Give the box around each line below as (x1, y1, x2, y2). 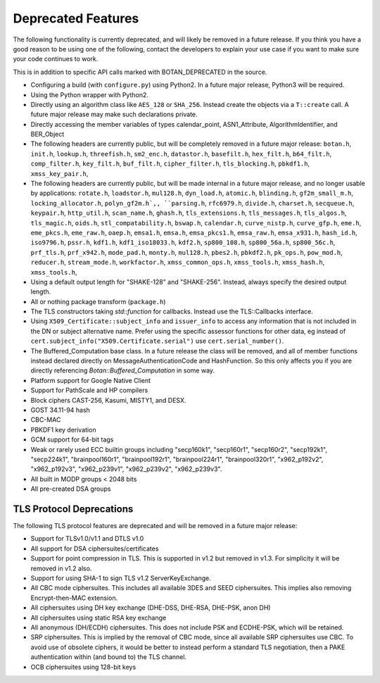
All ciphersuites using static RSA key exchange (30, 613, 167, 622)
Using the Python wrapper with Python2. (30, 90, 149, 99)
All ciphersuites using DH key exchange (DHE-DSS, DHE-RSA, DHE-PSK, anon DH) (30, 603, 271, 612)
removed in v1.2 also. (30, 564, 92, 572)
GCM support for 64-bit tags (30, 435, 114, 444)
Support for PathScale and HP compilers (30, 386, 148, 394)
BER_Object (30, 130, 65, 139)
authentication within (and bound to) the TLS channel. (30, 653, 186, 661)
